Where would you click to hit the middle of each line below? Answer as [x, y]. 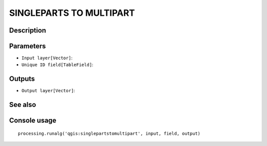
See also [23, 105]
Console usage [33, 121]
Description [28, 30]
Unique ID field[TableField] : [57, 65]
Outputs [22, 79]
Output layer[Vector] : [48, 91]
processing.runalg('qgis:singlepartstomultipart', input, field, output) [109, 133]
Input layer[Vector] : [47, 58]
